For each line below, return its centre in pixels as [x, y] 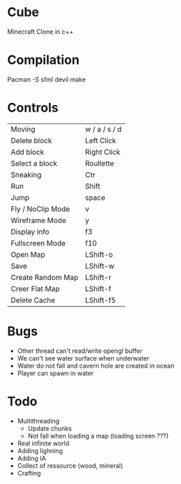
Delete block [31, 140]
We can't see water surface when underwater [83, 358]
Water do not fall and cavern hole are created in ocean [96, 365]
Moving [23, 129]
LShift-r [98, 277]
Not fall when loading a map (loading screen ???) [98, 436]
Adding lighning [40, 450]
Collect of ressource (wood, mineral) [70, 465]
